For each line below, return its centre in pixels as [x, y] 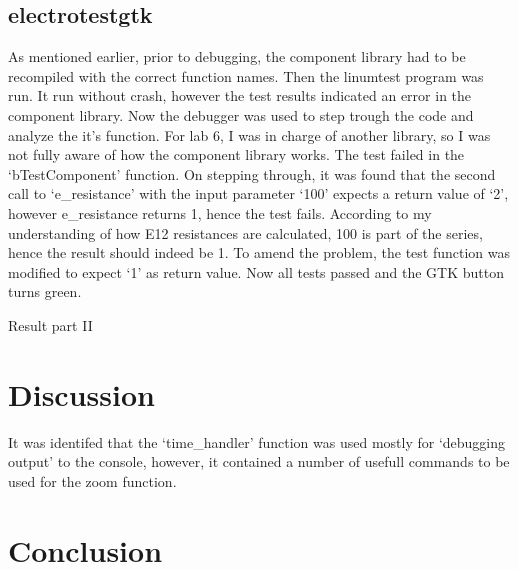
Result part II [50, 324]
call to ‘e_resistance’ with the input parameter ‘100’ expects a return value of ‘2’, [258, 193]
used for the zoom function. [92, 480]
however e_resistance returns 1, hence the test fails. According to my [220, 212]
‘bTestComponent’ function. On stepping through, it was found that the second [252, 173]
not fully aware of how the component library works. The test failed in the [236, 154]
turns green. [45, 291]
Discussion [81, 393]
